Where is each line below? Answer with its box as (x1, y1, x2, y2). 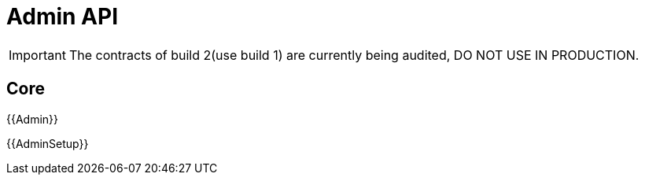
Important (9, 46, 66, 63)
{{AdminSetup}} (6, 136, 89, 150)
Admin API (6, 3, 119, 30)
